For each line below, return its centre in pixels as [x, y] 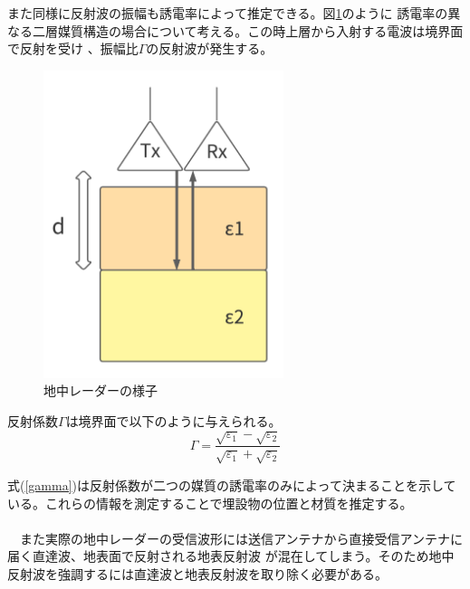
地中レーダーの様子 [101, 390]
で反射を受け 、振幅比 [73, 48]
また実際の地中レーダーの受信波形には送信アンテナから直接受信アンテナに [241, 538]
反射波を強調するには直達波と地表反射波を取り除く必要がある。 [197, 573]
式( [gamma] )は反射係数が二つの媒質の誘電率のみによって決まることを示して [232, 484]
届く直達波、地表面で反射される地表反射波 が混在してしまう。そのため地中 [231, 556]
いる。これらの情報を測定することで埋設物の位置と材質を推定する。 [210, 503]
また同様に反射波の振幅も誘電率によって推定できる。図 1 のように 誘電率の [228, 13]
